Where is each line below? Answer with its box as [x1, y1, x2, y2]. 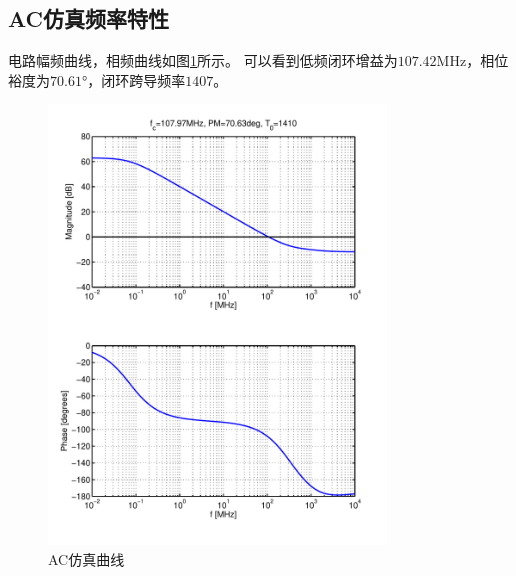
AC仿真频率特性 [8, 3, 170, 34]
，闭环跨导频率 [87, 69, 186, 90]
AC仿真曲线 [48, 548, 125, 569]
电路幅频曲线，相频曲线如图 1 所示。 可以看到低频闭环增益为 [8, 50, 398, 71]
